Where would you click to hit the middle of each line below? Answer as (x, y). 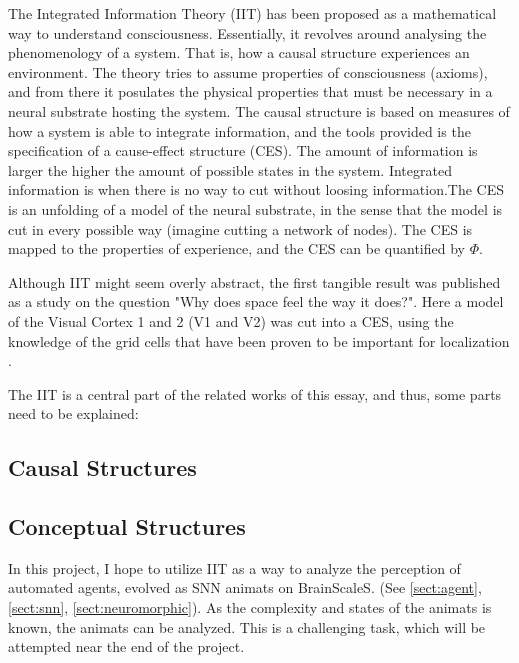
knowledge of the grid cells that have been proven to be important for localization (259, 340)
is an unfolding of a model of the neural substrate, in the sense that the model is (255, 208)
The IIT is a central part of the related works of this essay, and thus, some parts (255, 393)
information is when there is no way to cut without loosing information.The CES (256, 189)
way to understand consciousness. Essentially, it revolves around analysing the (247, 32)
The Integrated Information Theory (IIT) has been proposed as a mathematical (252, 13)
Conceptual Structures (127, 526)
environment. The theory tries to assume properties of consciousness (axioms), (248, 71)
